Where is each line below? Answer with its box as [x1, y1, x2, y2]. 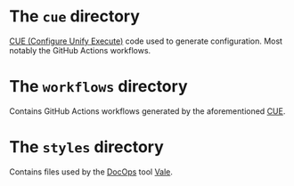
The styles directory [9, 137, 164, 158]
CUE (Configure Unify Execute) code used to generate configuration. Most [9, 36, 283, 46]
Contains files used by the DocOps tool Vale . [9, 166, 174, 177]
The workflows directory [9, 77, 188, 97]
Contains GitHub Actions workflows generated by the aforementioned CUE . [9, 105, 286, 117]
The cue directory [9, 6, 141, 27]
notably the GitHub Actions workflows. [9, 44, 151, 55]
